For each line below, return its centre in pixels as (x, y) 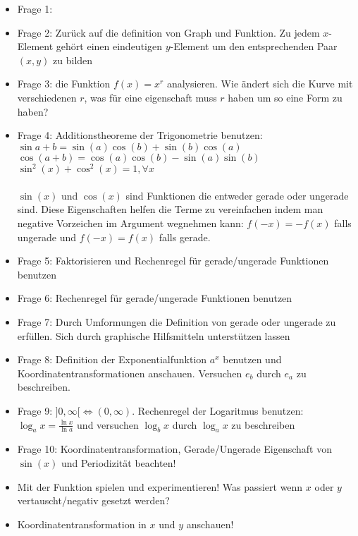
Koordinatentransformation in (82, 524)
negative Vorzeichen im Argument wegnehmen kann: (130, 223)
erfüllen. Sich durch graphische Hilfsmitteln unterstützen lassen (154, 335)
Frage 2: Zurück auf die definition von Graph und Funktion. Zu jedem (168, 32)
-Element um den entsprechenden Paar (254, 46)
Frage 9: (35, 410)
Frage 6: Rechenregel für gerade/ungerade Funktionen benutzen (155, 298)
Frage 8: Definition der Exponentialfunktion (112, 359)
